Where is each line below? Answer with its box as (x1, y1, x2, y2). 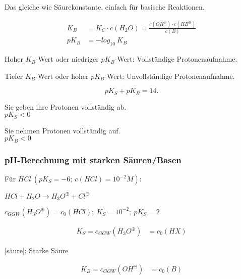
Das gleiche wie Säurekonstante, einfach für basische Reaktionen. (5, 2, 205, 12)
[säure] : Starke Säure (5, 245, 69, 256)
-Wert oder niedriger (35, 54, 99, 64)
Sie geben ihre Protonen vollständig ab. (5, 101, 127, 112)
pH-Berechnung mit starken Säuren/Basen (5, 153, 182, 166)
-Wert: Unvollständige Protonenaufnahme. (104, 70, 235, 81)
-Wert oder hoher (35, 70, 89, 81)
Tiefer (5, 70, 23, 81)
